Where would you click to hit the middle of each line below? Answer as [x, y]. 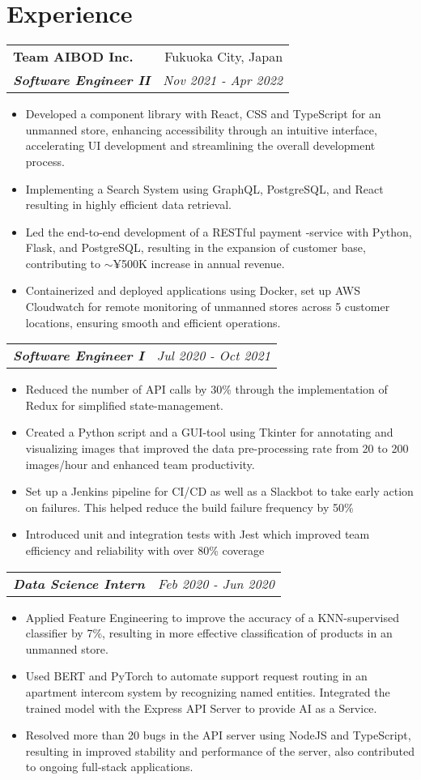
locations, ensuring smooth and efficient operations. [153, 322]
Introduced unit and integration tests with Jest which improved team [198, 534]
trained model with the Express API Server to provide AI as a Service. [201, 708]
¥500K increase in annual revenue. [199, 263]
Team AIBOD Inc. [73, 57]
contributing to [63, 263]
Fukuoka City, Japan [224, 57]
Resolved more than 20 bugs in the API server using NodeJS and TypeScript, [218, 735]
